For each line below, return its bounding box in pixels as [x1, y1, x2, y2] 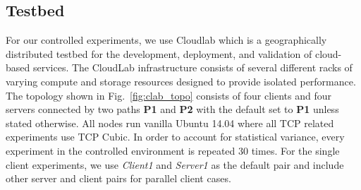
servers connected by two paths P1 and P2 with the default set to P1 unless [6, 102, 339, 117]
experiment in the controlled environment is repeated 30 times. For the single [6, 143, 340, 158]
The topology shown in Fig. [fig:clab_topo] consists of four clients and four [6, 88, 331, 102]
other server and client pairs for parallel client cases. [6, 171, 231, 186]
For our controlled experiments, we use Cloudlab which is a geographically [6, 32, 327, 47]
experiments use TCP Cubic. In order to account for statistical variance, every [6, 129, 345, 144]
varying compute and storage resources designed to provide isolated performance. [6, 73, 356, 88]
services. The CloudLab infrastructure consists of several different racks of [32, 60, 353, 75]
